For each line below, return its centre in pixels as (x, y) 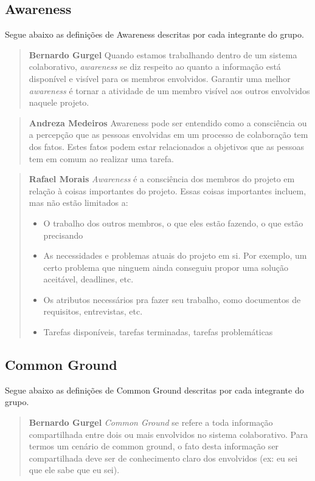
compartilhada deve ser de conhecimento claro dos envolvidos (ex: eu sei (163, 458)
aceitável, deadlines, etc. (88, 279)
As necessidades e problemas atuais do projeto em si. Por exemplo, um (175, 255)
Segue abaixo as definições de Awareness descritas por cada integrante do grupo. (154, 34)
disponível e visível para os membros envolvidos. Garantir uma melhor (160, 78)
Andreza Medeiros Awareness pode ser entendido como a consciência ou (168, 122)
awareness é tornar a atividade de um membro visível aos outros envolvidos (169, 90)
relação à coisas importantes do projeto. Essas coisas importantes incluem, (168, 190)
